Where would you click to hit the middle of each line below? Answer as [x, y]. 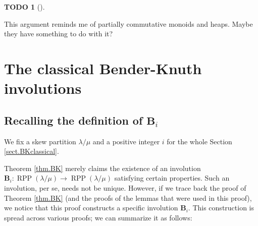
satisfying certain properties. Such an [172, 178]
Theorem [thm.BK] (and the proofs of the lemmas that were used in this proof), [128, 197]
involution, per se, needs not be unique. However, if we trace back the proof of [125, 187]
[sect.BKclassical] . [32, 151]
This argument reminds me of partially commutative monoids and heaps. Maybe [128, 23]
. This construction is [221, 208]
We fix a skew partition [40, 141]
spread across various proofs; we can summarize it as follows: [98, 217]
